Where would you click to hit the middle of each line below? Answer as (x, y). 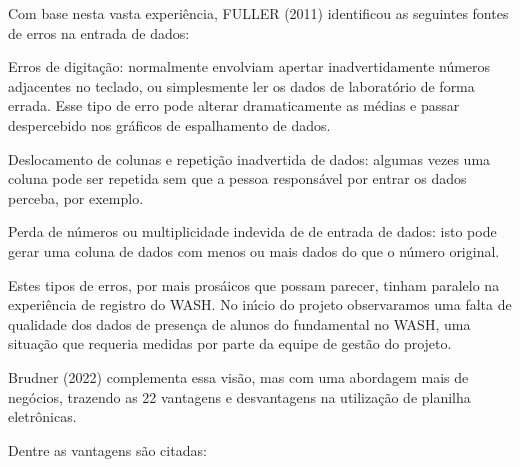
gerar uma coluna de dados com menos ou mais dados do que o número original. (254, 250)
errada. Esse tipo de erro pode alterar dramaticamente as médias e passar (234, 105)
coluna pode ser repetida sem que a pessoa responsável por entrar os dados (237, 178)
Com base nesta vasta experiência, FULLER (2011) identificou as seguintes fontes (258, 13)
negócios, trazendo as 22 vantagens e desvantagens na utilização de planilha (239, 396)
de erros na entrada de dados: (99, 32)
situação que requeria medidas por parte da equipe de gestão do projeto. (230, 343)
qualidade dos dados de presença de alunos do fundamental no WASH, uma (239, 323)
